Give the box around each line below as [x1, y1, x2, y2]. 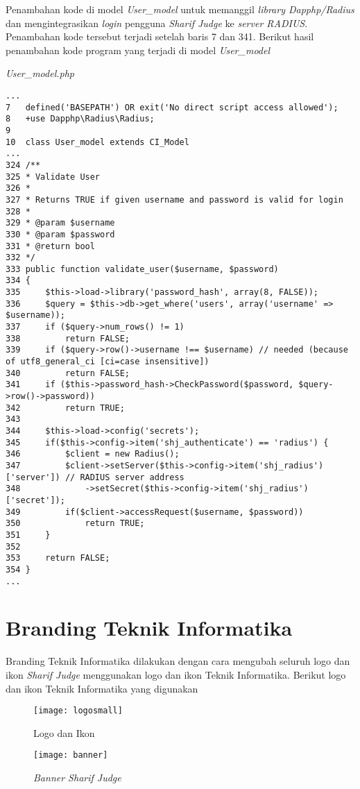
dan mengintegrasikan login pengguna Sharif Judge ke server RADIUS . [6, 15, 308, 30]
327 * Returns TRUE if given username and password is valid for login [6, 194, 343, 205]
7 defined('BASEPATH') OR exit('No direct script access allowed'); [6, 102, 338, 112]
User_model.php [6, 66, 74, 80]
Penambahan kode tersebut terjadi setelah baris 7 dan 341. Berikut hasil [6, 29, 314, 44]
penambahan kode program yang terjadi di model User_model [6, 42, 270, 57]
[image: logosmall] [33, 706, 123, 716]
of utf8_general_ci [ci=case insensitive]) [6, 357, 209, 367]
